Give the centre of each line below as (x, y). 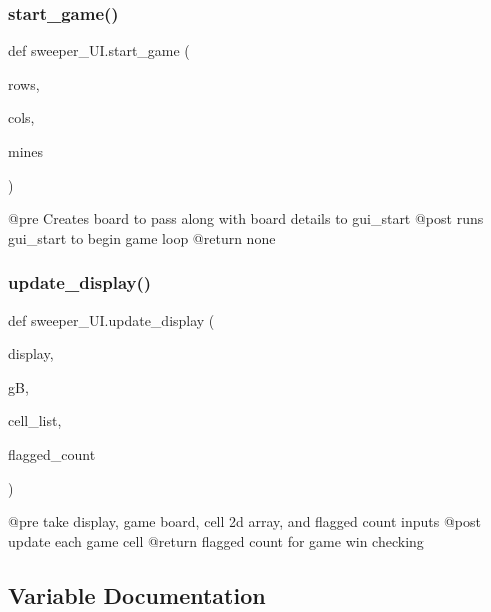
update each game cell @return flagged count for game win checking (216, 540)
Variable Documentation (137, 594)
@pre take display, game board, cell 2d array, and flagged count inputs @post (244, 521)
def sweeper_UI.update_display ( (111, 319)
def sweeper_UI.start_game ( (99, 50)
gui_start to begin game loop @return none (142, 237)
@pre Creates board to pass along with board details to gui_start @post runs (246, 218)
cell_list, (35, 420)
